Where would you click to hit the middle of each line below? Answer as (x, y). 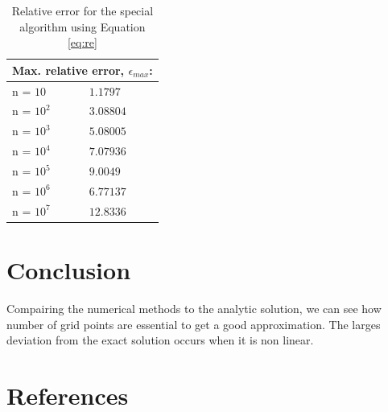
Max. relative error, (68, 70)
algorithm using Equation (83, 26)
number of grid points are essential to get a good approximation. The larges (194, 324)
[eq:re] (82, 42)
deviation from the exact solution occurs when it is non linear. (160, 340)
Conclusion (69, 269)
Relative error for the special (83, 10)
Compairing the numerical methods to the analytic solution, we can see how (194, 308)
